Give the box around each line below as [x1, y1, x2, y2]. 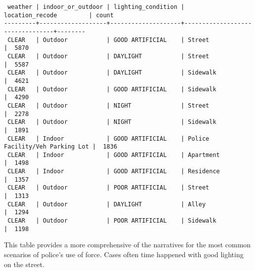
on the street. [4, 259, 44, 269]
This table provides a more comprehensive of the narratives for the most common [4, 239, 251, 250]
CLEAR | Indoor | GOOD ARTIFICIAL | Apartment [7, 151, 220, 158]
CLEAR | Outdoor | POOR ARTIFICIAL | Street [7, 184, 210, 192]
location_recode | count [4, 11, 114, 19]
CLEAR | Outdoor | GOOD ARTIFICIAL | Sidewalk [7, 85, 216, 93]
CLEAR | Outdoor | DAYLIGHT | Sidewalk [7, 69, 216, 77]
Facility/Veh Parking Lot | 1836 [4, 143, 118, 151]
